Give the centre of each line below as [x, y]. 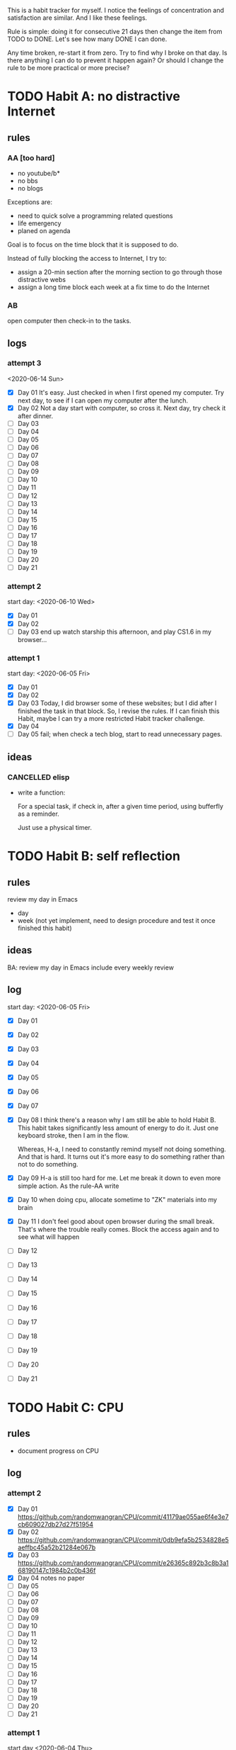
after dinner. [35, 416]
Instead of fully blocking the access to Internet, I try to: [87, 258]
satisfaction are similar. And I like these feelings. [77, 18]
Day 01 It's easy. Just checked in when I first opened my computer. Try [121, 392]
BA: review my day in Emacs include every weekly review [91, 967]
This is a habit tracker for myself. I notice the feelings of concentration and [116, 10]
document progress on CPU [58, 1451]
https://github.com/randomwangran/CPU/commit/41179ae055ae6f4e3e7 [123, 1517]
